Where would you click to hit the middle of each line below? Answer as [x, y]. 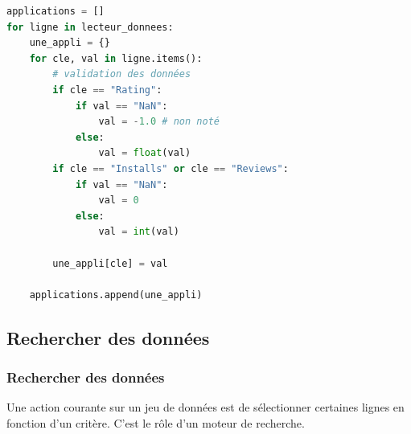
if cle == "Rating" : [107, 90]
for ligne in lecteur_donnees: [90, 27]
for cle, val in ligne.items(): [116, 58]
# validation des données [122, 74]
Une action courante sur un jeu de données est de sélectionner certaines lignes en [205, 407]
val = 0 [119, 201]
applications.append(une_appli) [116, 295]
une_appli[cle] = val [110, 263]
